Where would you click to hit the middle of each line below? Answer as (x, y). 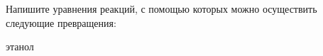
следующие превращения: (61, 22)
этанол (20, 46)
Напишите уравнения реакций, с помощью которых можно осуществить (161, 9)
